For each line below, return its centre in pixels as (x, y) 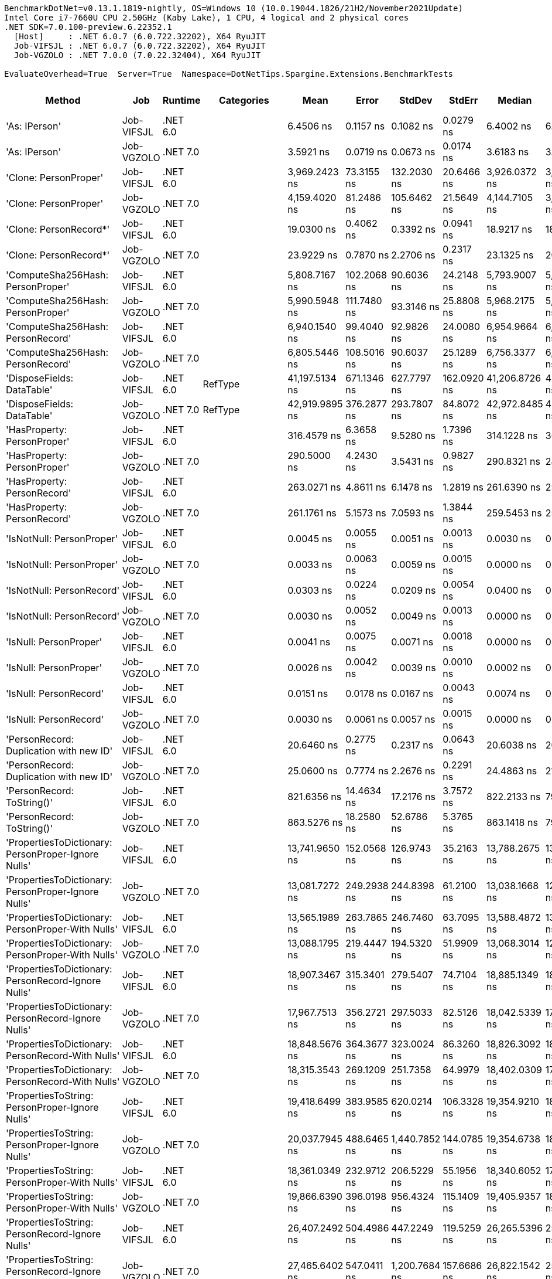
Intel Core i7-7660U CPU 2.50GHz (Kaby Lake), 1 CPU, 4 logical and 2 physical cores (207, 18)
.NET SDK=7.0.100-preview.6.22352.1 (88, 27)
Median (515, 100)
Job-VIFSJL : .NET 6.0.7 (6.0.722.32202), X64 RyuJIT (140, 46)
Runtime (181, 100)
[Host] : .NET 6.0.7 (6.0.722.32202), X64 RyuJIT (140, 36)
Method (63, 100)
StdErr (464, 100)
